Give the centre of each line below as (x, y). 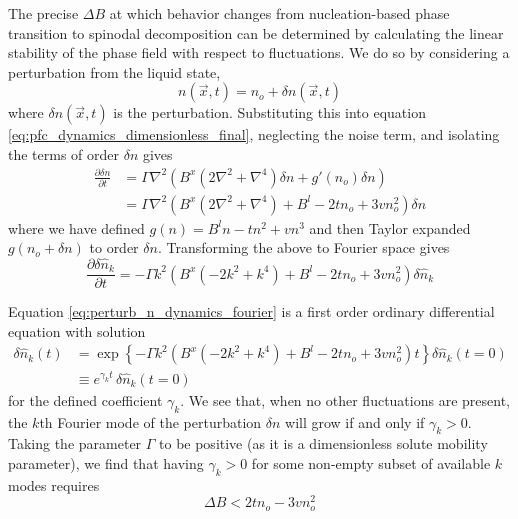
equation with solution (77, 330)
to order (114, 247)
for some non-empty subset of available (371, 462)
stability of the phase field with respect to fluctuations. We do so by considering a (259, 52)
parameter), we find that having (106, 462)
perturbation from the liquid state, (114, 71)
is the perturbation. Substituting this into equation (269, 112)
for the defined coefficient (85, 399)
